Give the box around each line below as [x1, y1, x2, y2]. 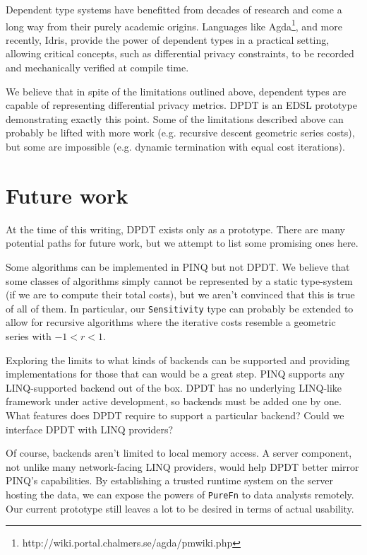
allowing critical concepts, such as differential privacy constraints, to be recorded [6, 46, 354, 61]
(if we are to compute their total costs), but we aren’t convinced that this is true [6, 287, 355, 302]
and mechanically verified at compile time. [6, 60, 189, 75]
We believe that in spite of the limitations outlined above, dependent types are [6, 83, 347, 98]
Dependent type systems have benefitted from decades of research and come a [6, 2, 342, 16]
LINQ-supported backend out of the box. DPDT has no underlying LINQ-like [6, 380, 342, 395]
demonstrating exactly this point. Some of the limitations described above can [6, 111, 344, 126]
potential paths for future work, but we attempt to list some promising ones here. [6, 235, 359, 250]
